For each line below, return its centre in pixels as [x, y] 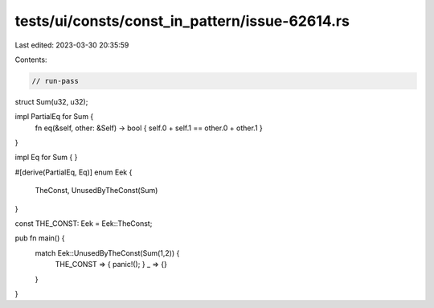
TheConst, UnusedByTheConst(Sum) [96, 191]
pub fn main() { [40, 238]
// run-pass [55, 81]
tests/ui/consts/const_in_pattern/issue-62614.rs [182, 21]
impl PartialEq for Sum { [54, 117]
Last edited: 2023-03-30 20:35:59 [72, 45]
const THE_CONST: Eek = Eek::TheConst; [84, 224]
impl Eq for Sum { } [46, 158]
